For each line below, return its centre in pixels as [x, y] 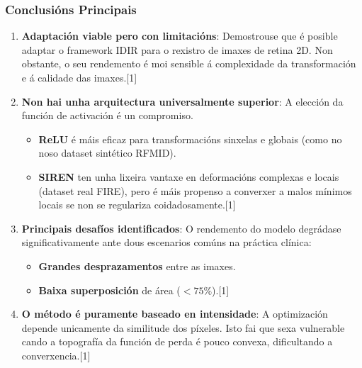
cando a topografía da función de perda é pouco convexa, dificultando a [177, 341]
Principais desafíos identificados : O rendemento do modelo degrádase [181, 228]
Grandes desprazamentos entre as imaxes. [137, 266]
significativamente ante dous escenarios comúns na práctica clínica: [166, 242]
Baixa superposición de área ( [109, 290]
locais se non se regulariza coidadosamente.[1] [137, 205]
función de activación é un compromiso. [107, 115]
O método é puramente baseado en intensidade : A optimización [175, 314]
